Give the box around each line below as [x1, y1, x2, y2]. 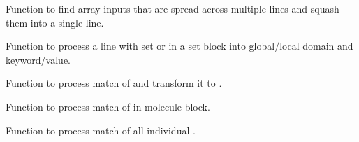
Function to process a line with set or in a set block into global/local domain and [6, 38, 353, 53]
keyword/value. [6, 52, 71, 66]
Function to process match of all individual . [6, 122, 196, 137]
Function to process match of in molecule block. [6, 99, 210, 113]
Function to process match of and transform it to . [6, 76, 222, 90]
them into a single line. [6, 15, 104, 29]
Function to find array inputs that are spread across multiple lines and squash [6, 1, 339, 15]
